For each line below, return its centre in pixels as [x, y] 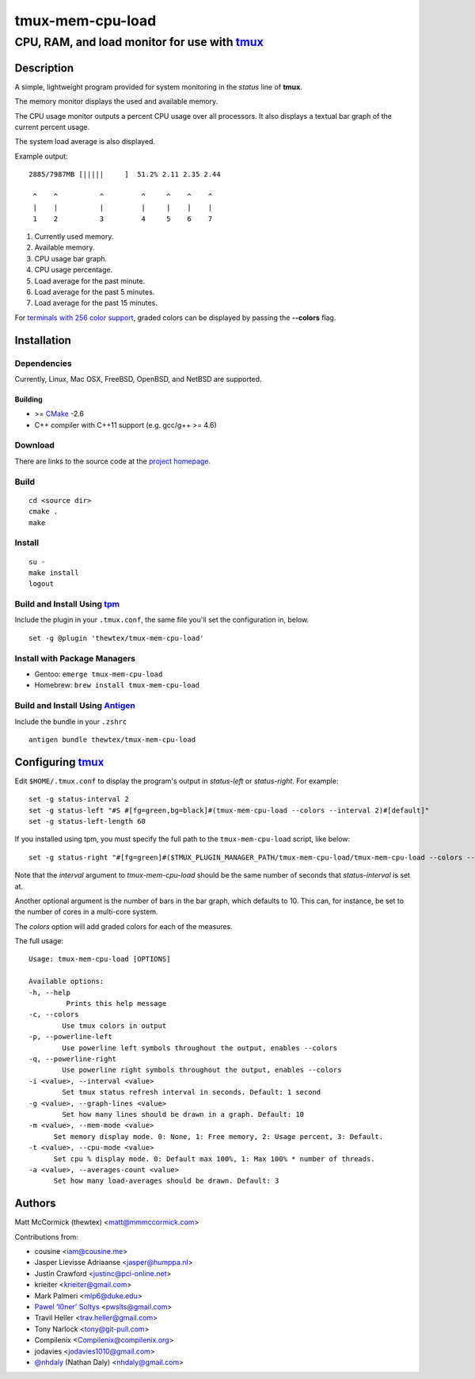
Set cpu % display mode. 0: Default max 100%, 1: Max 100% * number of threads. [214, 1159]
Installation [43, 340]
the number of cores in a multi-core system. [86, 912]
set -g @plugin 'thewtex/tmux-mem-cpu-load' [117, 638]
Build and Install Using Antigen [75, 706]
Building [28, 399]
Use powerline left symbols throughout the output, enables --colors [200, 1048]
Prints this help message [116, 1004]
